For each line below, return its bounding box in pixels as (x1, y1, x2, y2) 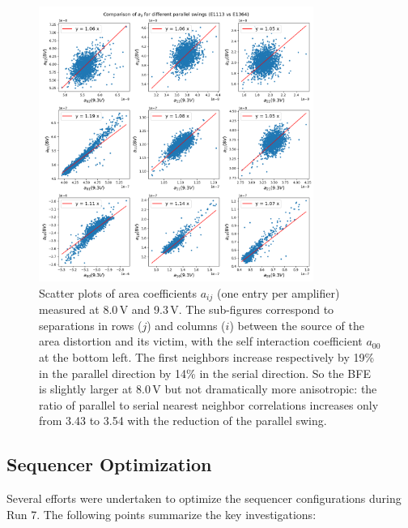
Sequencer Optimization (6, 452, 212, 477)
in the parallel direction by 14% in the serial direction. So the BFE (39, 364, 371, 381)
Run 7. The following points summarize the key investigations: (6, 505, 317, 522)
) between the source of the (229, 316, 364, 333)
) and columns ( (147, 316, 226, 333)
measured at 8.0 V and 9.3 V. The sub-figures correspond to (39, 301, 334, 318)
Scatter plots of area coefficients (39, 284, 198, 301)
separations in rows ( (39, 316, 142, 333)
